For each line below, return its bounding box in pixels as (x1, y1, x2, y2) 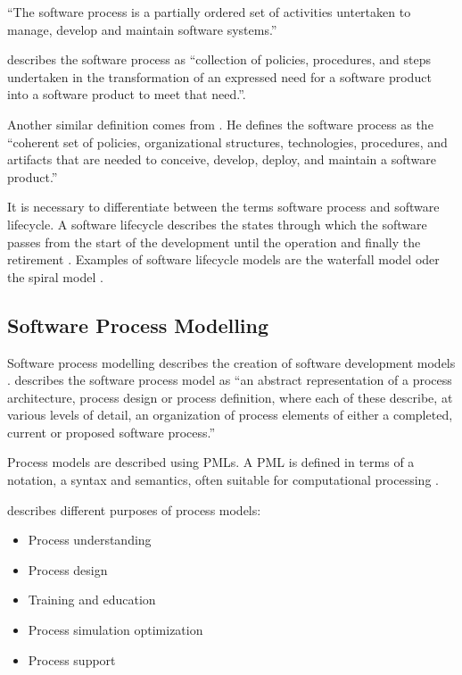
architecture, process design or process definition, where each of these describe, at (7, 387, 453, 406)
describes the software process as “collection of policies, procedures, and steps (7, 50, 431, 69)
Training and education (28, 590, 156, 609)
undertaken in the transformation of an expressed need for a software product (7, 67, 432, 86)
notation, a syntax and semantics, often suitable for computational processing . (7, 471, 439, 489)
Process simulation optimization (28, 621, 203, 639)
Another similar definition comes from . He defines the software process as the (7, 114, 433, 133)
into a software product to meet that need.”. (7, 85, 246, 104)
